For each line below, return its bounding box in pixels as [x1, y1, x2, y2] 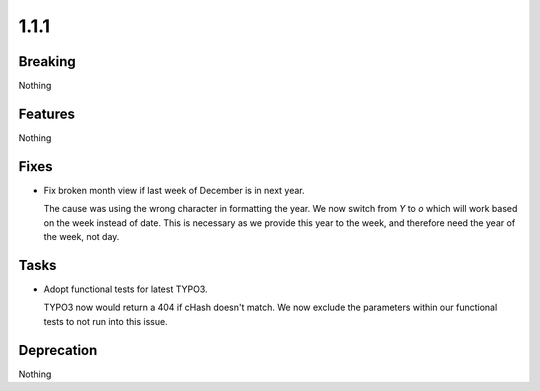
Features [18, 105, 75, 122]
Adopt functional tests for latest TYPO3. [43, 283, 209, 295]
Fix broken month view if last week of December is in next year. [43, 184, 305, 196]
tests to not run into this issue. [43, 315, 169, 327]
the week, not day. [43, 231, 120, 243]
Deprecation [18, 341, 98, 359]
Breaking [18, 53, 77, 70]
